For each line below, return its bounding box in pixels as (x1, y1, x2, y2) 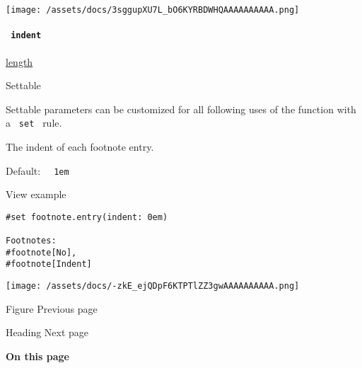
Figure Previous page (6, 301, 98, 316)
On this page (6, 348, 69, 363)
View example (6, 187, 66, 202)
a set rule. (6, 115, 62, 130)
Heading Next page (6, 325, 89, 340)
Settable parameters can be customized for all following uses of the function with (6, 101, 356, 116)
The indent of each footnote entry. (6, 139, 154, 154)
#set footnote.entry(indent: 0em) (6, 212, 168, 222)
